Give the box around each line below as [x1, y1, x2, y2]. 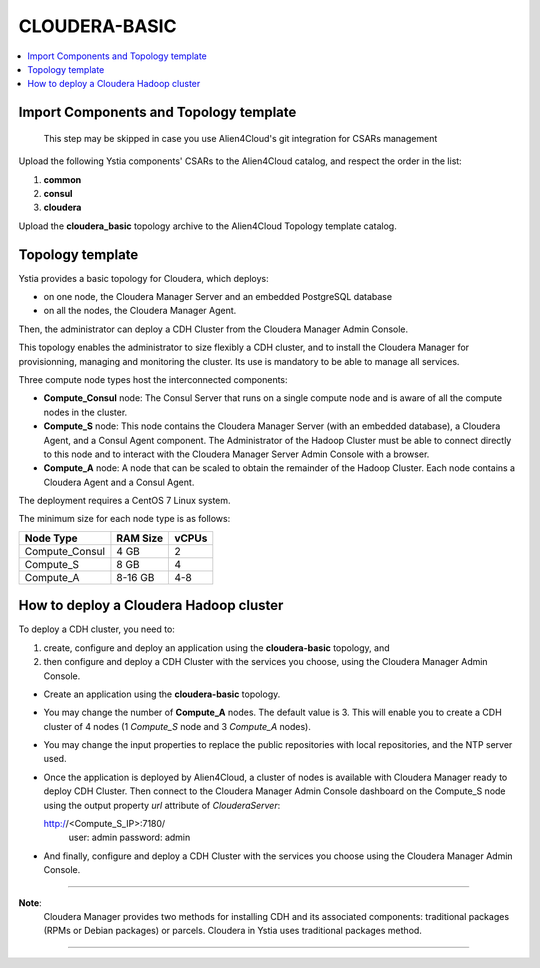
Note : [18, 896, 42, 909]
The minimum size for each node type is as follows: [18, 513, 231, 525]
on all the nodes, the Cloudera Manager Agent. [43, 305, 237, 317]
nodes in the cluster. [43, 406, 128, 418]
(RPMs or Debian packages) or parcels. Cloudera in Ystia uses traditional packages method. [43, 925, 422, 937]
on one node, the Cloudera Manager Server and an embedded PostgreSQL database [43, 290, 393, 302]
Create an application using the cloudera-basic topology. [43, 688, 281, 700]
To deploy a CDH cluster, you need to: [18, 623, 175, 635]
